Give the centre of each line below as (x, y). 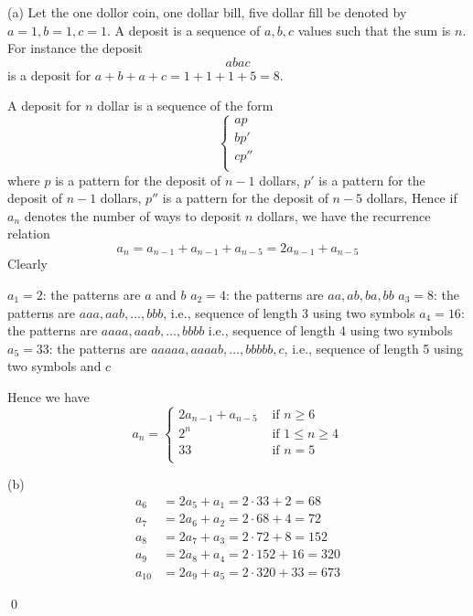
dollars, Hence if (412, 198)
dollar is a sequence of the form (185, 106)
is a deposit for (49, 74)
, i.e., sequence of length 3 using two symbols (289, 312)
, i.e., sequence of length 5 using (373, 348)
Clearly (27, 264)
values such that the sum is (374, 30)
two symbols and (54, 366)
